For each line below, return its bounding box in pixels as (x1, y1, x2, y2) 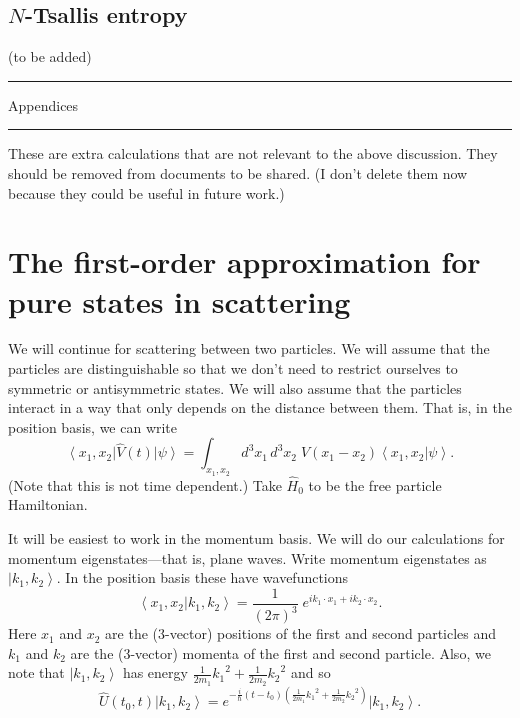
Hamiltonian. (8, 494, 88, 515)
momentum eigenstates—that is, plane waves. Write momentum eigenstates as (8, 547, 487, 568)
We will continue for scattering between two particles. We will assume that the (8, 338, 490, 359)
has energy (122, 662, 188, 683)
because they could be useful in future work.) (8, 182, 285, 203)
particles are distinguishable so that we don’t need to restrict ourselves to (8, 358, 458, 379)
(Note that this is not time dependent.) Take (8, 474, 282, 495)
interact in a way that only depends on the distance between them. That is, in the (8, 397, 512, 418)
